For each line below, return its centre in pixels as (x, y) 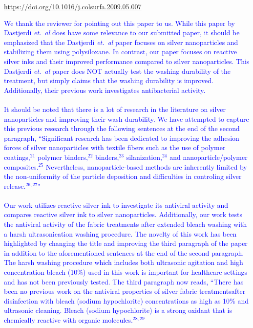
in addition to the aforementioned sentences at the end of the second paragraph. (124, 252)
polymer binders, (63, 157)
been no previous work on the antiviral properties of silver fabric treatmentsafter (125, 291)
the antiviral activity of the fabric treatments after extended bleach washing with (126, 224)
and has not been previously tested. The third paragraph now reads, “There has (124, 281)
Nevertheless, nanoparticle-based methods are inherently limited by (146, 166)
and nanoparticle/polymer (209, 157)
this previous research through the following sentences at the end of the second (122, 128)
